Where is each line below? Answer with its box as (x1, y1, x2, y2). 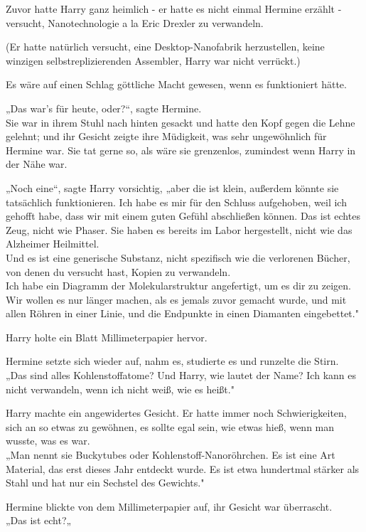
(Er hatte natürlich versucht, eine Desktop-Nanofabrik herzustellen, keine (6, 39, 325, 54)
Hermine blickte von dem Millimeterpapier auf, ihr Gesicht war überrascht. (6, 499, 333, 514)
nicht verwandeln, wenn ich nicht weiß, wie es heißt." (6, 381, 235, 396)
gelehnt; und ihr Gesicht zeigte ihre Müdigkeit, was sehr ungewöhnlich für (6, 129, 327, 144)
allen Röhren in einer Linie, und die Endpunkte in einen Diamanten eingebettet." (6, 306, 359, 321)
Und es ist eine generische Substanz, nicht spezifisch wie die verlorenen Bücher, (6, 250, 350, 265)
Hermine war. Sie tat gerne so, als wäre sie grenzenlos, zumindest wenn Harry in (6, 142, 356, 157)
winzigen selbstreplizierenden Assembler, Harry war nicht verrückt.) (6, 53, 301, 68)
